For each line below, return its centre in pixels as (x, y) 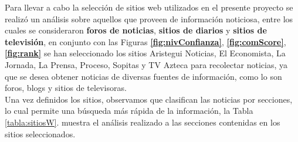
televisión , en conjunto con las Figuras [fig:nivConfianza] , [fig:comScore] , (145, 41)
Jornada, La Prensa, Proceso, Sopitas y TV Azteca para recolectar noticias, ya (146, 64)
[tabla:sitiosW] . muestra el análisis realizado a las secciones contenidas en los (143, 122)
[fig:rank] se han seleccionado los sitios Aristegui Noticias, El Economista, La (145, 53)
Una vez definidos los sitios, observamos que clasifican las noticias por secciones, (149, 99)
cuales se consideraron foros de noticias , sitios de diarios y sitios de (136, 30)
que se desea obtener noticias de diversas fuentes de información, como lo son (143, 76)
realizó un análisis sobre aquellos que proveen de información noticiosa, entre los (149, 18)
